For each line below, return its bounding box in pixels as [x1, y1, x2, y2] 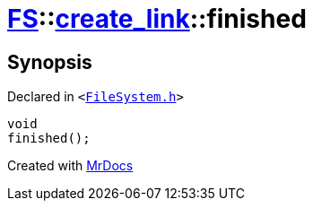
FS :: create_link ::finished [7, 4, 307, 34]
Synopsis [7, 50, 92, 74]
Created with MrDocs [7, 158, 134, 174]
